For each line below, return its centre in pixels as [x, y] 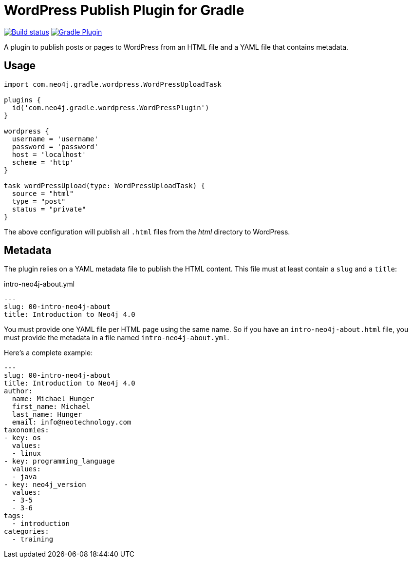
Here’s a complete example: [48, 353]
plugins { [22, 100]
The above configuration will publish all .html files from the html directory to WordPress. [147, 232]
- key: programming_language [59, 461]
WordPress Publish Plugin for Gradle [124, 10]
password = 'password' [55, 146]
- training [33, 539]
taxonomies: [27, 430]
